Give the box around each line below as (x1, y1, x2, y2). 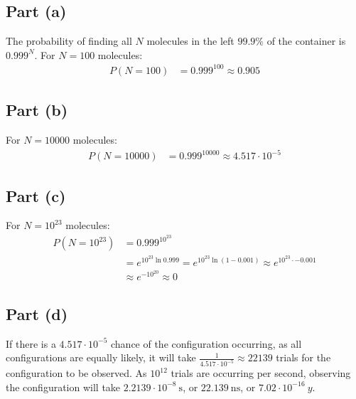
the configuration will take (6, 379, 121, 394)
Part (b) (6, 99, 68, 121)
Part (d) (6, 302, 68, 324)
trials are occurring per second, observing (171, 366, 351, 381)
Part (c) (6, 184, 66, 206)
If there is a (6, 336, 56, 351)
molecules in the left (146, 33, 234, 48)
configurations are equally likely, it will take (6, 350, 196, 365)
